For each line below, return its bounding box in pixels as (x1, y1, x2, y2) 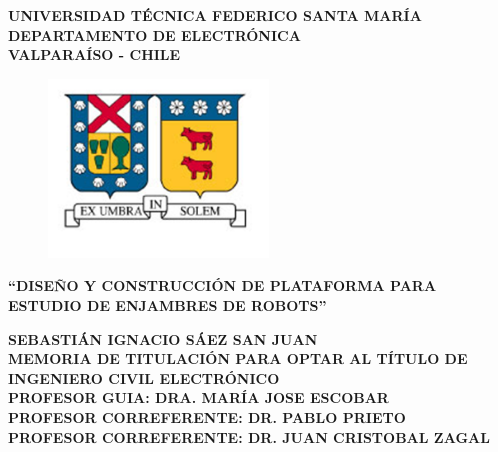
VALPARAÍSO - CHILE (8, 44, 181, 65)
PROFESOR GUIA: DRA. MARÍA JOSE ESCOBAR (8, 387, 389, 408)
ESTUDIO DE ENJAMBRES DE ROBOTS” (8, 294, 327, 315)
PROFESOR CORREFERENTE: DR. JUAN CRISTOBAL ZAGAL (8, 426, 490, 447)
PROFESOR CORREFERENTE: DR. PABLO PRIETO (8, 406, 406, 427)
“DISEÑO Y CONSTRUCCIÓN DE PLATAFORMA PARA (8, 275, 437, 296)
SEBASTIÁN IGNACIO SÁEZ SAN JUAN (8, 328, 318, 349)
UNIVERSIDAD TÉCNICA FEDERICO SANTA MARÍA (8, 5, 422, 25)
